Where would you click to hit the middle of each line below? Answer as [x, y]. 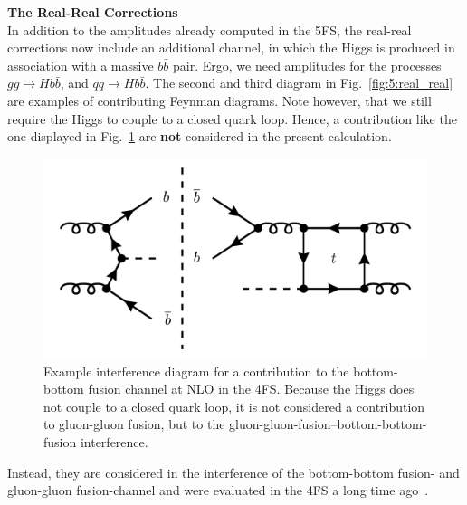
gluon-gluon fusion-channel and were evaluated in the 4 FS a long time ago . [218, 490]
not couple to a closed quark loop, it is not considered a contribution [234, 406]
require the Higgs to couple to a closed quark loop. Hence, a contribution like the [232, 118]
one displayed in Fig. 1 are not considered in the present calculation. [200, 136]
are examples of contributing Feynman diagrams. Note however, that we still [219, 100]
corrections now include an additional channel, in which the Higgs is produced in [231, 48]
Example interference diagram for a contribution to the [196, 371]
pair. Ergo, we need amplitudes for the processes [307, 65]
